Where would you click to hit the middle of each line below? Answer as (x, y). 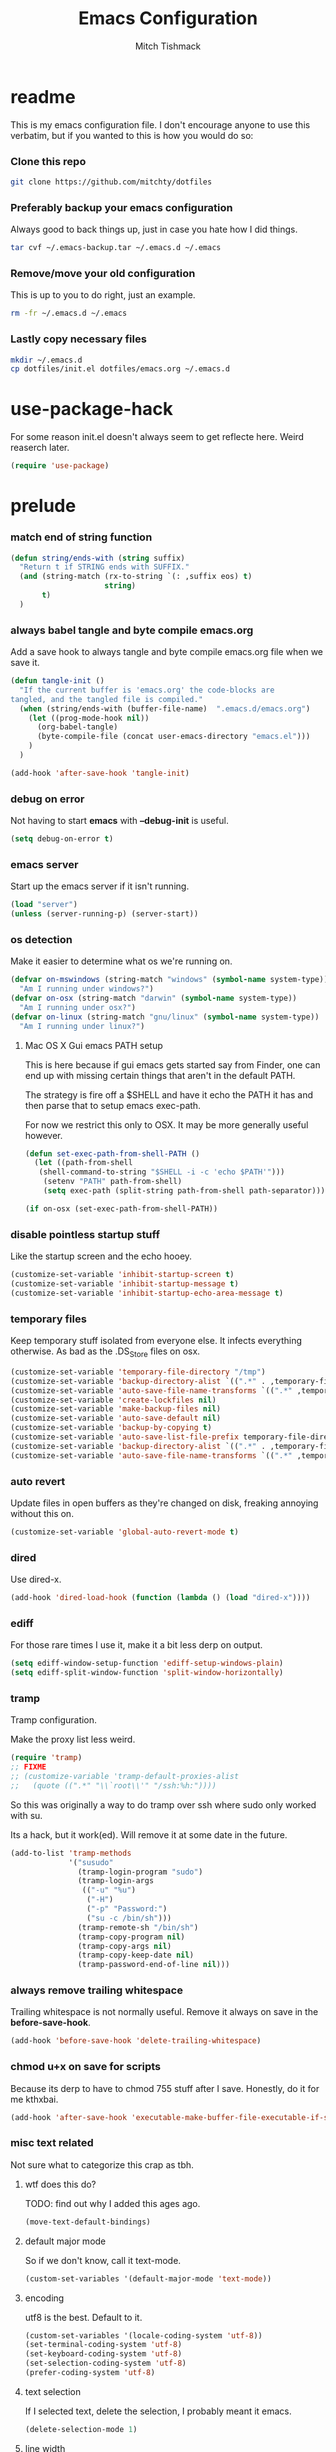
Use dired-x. (36, 1579)
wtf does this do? (60, 2184)
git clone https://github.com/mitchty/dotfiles (111, 182)
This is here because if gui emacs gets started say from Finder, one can (172, 1064)
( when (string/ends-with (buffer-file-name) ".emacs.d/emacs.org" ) (165, 708)
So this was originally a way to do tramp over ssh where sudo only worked (163, 1804)
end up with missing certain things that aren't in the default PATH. (160, 1075)
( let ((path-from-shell (83, 1163)
